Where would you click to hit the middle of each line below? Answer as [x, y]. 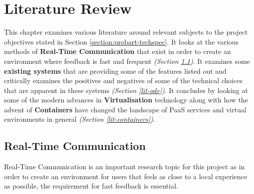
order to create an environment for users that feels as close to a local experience [126, 176]
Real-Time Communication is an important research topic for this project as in [125, 167]
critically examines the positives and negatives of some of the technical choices [123, 80]
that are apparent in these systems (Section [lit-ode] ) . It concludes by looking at [126, 90]
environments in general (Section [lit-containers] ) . [80, 119]
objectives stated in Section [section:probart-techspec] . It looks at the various [121, 41]
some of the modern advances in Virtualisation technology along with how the [126, 100]
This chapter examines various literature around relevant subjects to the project [126, 32]
